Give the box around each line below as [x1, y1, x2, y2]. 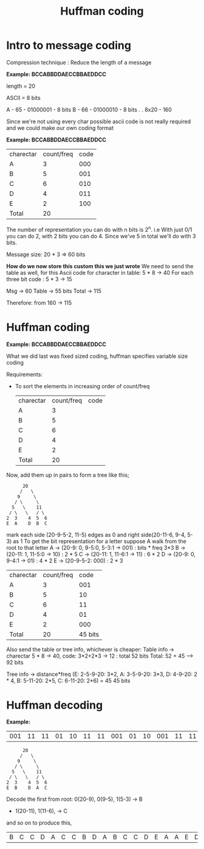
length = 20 [6, 82, 35, 90]
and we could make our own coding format [6, 124, 114, 132]
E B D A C [6, 785, 47, 791]
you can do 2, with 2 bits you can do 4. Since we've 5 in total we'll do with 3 [6, 232, 196, 240]
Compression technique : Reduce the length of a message [6, 59, 152, 66]
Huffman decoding [6, 698, 103, 712]
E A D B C [6, 520, 47, 527]
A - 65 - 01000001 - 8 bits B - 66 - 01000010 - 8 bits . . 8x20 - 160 [6, 105, 172, 113]
